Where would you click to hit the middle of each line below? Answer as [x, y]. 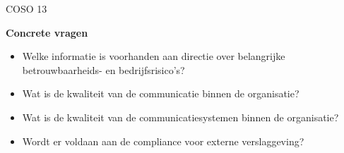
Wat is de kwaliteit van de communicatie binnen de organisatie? [161, 93]
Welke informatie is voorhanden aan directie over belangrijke [154, 56]
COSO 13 [26, 8]
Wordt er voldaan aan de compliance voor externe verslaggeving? [163, 141]
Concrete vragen [47, 32]
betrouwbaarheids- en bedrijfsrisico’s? [103, 69]
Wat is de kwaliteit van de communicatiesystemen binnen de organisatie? [180, 117]
